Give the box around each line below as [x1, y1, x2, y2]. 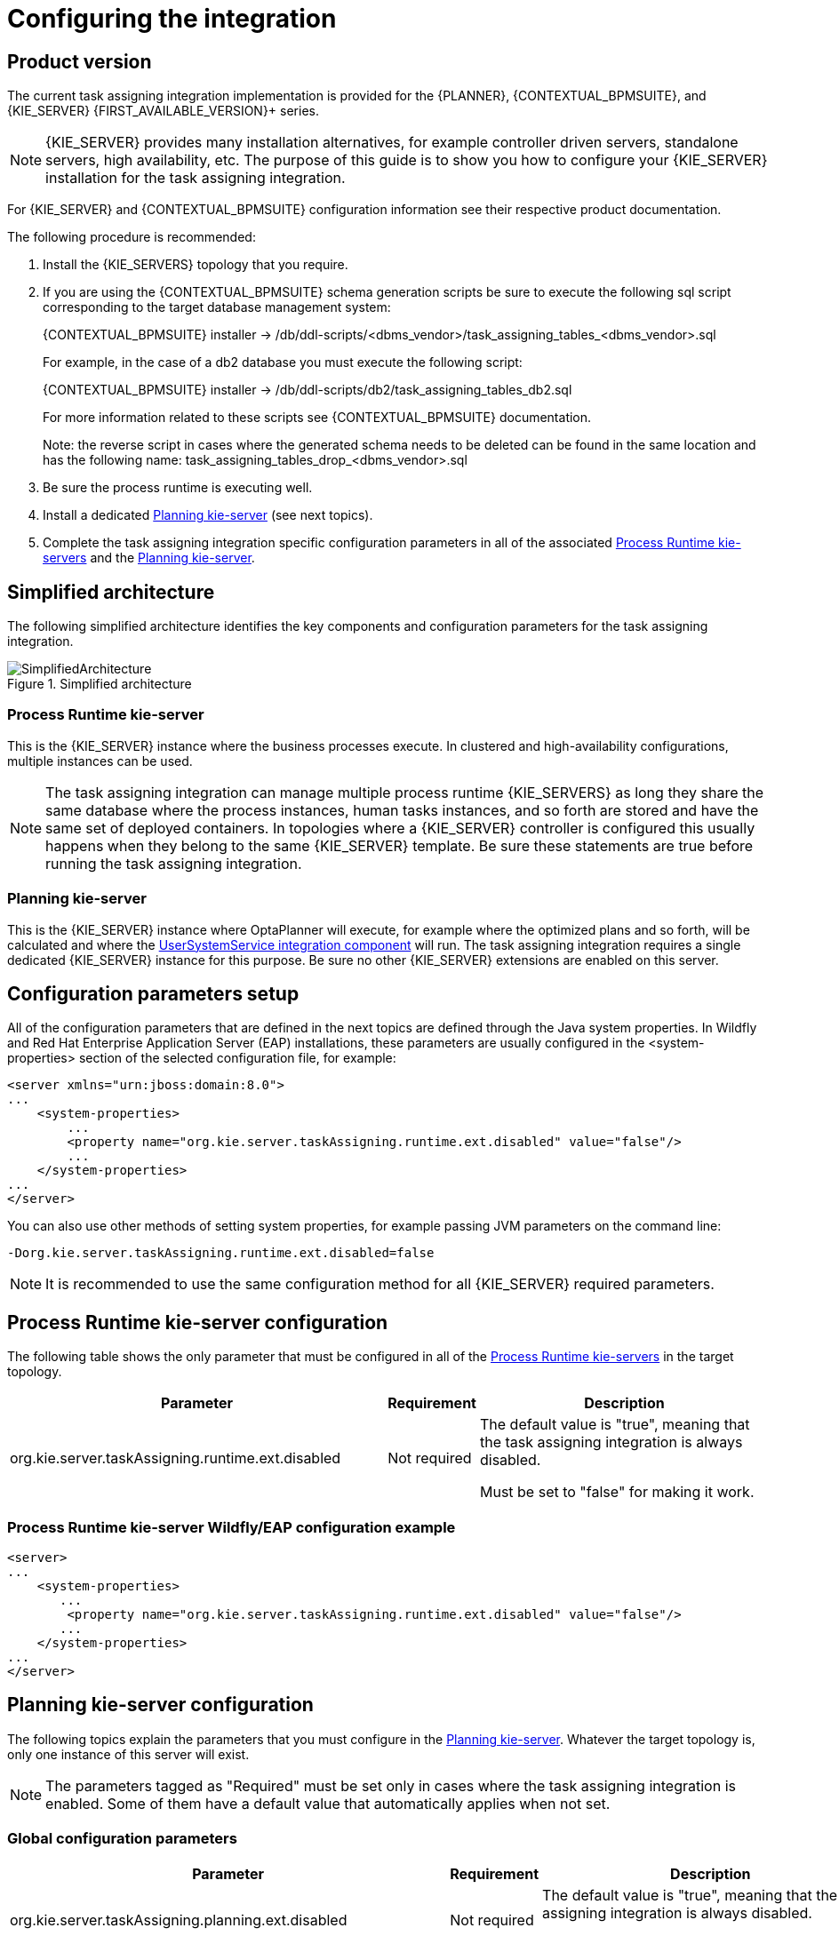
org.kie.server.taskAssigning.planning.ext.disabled [10, 1910, 348, 1929]
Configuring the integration [7, 4, 337, 34]
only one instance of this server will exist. [7, 1746, 250, 1762]
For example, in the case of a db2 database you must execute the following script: [43, 355, 523, 370]
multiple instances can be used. [7, 753, 193, 769]
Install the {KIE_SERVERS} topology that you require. [43, 257, 348, 273]
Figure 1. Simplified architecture [7, 676, 192, 692]
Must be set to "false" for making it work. [479, 1483, 755, 1502]
